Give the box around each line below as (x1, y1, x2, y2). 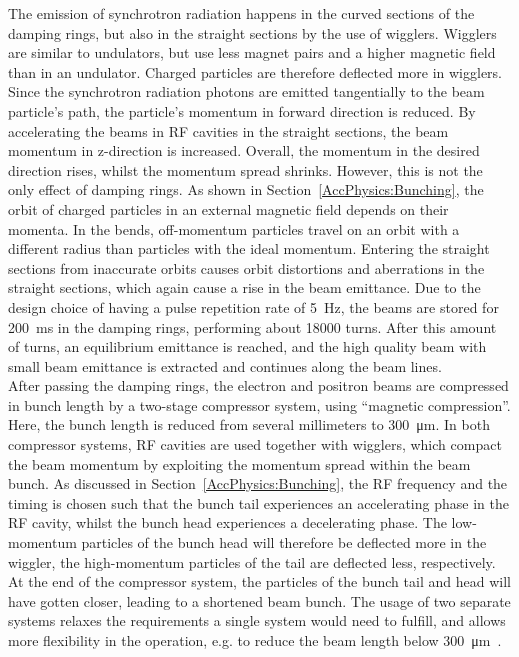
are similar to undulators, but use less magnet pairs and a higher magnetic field (8, 42, 496, 63)
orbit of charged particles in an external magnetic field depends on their (8, 198, 449, 219)
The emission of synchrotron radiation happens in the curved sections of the (8, 3, 475, 23)
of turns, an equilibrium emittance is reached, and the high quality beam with (8, 336, 487, 357)
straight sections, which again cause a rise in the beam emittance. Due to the (8, 277, 481, 298)
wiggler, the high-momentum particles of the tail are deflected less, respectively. (8, 551, 496, 572)
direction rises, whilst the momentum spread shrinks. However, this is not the (8, 159, 483, 180)
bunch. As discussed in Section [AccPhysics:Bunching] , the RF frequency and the (8, 473, 508, 494)
